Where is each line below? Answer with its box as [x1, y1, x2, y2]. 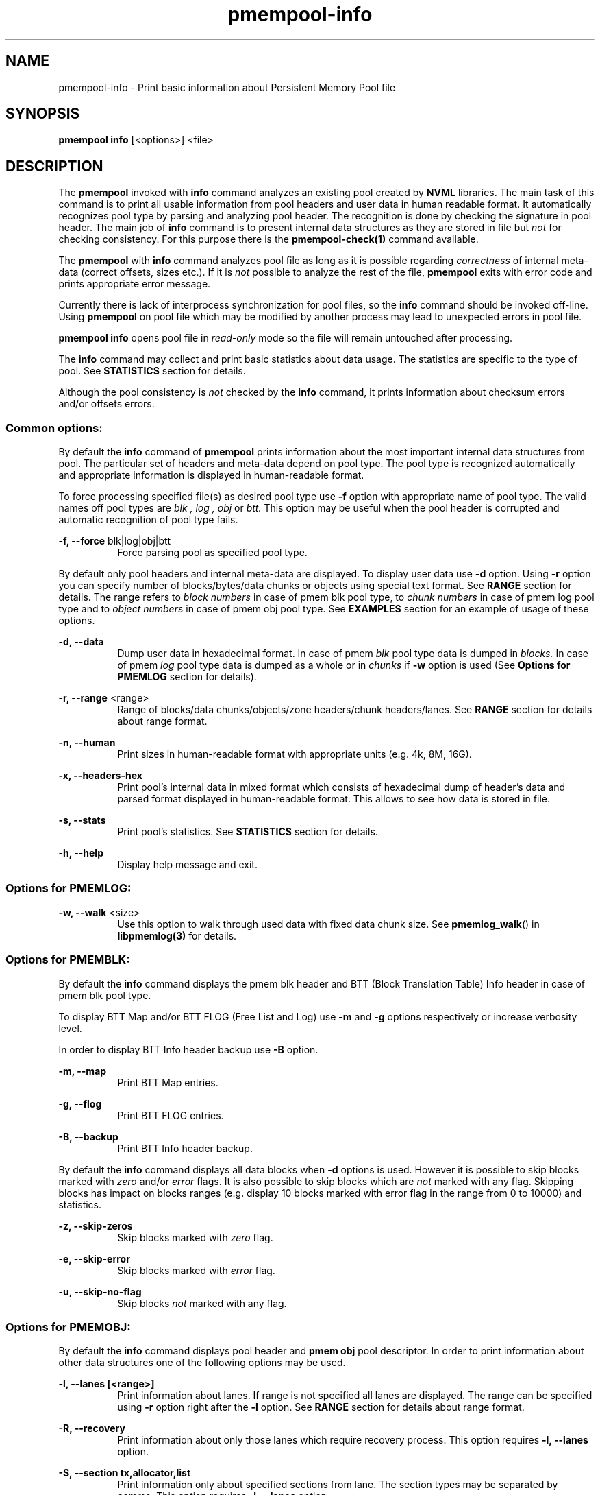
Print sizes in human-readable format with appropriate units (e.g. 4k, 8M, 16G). [117, 748, 472, 761]
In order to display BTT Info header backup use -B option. [58, 1043, 318, 1055]
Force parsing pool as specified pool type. [117, 547, 308, 559]
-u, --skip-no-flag [58, 1285, 142, 1297]
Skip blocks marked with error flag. [117, 1264, 275, 1276]
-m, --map [58, 1064, 107, 1077]
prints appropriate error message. [58, 278, 211, 290]
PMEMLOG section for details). [117, 671, 257, 683]
